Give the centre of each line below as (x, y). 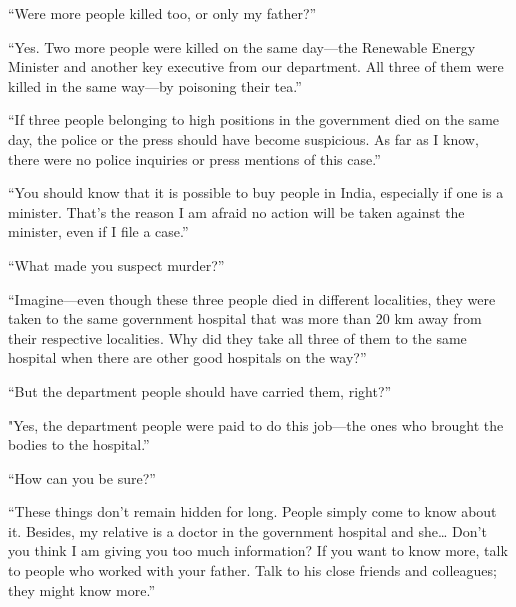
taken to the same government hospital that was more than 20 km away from (245, 318)
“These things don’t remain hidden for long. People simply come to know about (252, 511)
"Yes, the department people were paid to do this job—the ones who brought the (256, 424)
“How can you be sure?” (82, 477)
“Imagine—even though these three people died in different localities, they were (252, 298)
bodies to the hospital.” (79, 444)
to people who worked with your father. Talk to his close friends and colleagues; (252, 570)
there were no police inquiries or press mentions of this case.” (194, 158)
